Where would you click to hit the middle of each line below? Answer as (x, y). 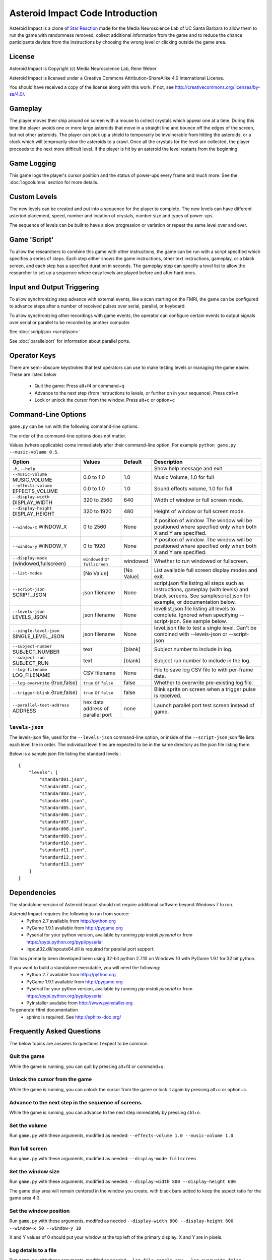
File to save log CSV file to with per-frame (203, 669)
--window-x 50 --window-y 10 (45, 1228)
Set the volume (28, 1125)
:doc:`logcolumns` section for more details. (54, 182)
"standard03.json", (63, 794)
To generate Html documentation (44, 1010)
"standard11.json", (63, 850)
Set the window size (35, 1172)
